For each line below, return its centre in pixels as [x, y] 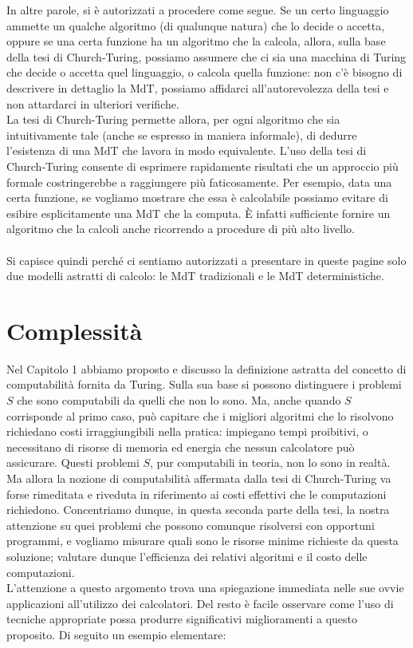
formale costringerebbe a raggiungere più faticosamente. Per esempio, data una [199, 182]
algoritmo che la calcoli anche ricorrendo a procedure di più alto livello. [181, 229]
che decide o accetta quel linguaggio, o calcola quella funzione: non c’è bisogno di [205, 72]
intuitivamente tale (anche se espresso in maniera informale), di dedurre [182, 134]
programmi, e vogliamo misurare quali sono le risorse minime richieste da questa [203, 541]
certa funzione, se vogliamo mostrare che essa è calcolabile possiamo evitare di [197, 198]
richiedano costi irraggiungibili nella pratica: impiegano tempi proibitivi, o [187, 431]
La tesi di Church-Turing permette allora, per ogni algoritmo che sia [173, 119]
